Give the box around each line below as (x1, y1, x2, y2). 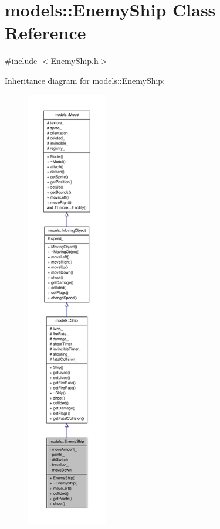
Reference (5, 21, 86, 45)
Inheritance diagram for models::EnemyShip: (5, 74, 165, 86)
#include (5, 54, 38, 67)
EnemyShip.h (50, 54, 99, 67)
